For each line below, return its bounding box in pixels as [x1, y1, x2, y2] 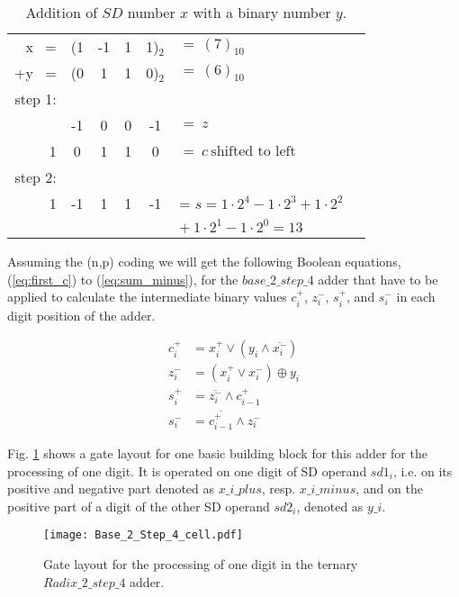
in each [396, 287, 436, 306]
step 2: [14, 167, 57, 187]
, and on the [355, 479, 423, 498]
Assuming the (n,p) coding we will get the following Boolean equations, [7, 252, 401, 270]
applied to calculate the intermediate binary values [7, 287, 287, 306]
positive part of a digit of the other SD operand [7, 496, 270, 515]
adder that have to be [318, 269, 438, 288]
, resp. [261, 479, 296, 498]
